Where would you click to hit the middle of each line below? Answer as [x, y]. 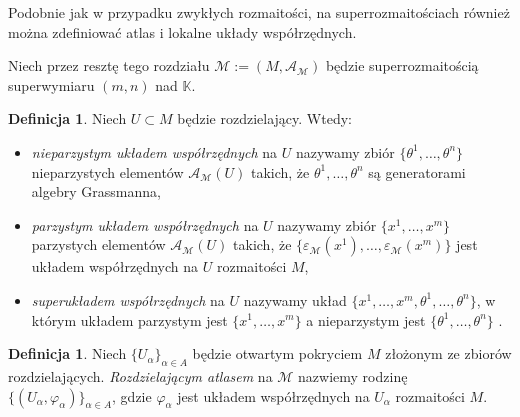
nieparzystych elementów [107, 171]
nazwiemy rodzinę [353, 375]
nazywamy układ [295, 299]
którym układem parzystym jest [129, 319]
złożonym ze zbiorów [448, 353]
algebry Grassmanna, [96, 191]
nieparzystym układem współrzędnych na [154, 151]
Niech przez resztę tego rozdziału [109, 65]
